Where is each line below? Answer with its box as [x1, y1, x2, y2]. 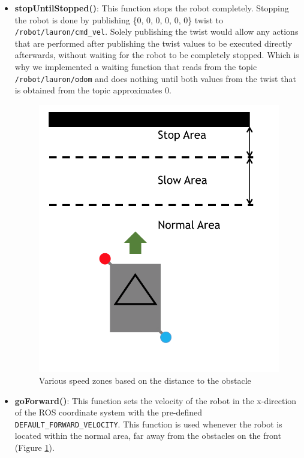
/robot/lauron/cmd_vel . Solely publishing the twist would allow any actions [14, 25, 299, 38]
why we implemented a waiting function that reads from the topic [14, 60, 257, 73]
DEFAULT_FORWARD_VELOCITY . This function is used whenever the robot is [14, 417, 282, 430]
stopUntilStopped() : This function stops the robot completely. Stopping [14, 2, 289, 14]
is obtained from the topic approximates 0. [14, 84, 171, 96]
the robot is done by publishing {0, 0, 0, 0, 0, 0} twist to [14, 13, 223, 26]
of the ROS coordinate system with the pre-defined [14, 406, 203, 418]
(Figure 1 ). [14, 441, 55, 454]
